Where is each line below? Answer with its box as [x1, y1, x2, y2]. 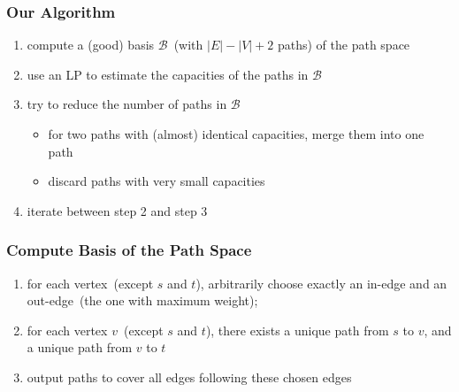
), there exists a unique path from [205, 320, 389, 339]
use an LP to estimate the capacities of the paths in [27, 65, 309, 83]
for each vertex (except [27, 273, 154, 292]
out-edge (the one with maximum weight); [27, 291, 258, 310]
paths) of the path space [277, 35, 410, 54]
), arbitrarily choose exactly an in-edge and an [195, 273, 448, 292]
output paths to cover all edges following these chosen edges [27, 367, 352, 386]
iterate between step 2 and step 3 [27, 201, 208, 219]
